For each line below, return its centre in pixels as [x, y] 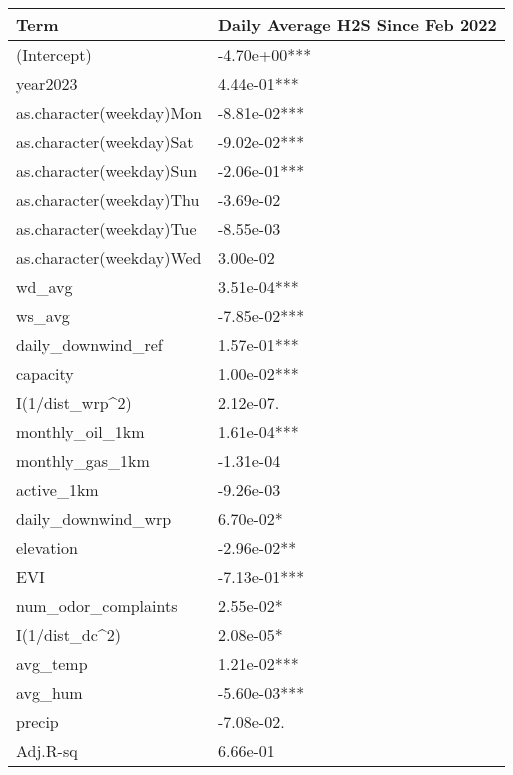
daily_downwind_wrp [94, 518]
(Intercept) [54, 54]
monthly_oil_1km [80, 431]
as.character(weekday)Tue [106, 228]
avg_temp [52, 663]
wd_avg [44, 286]
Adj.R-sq [47, 750]
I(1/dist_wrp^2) [74, 402]
